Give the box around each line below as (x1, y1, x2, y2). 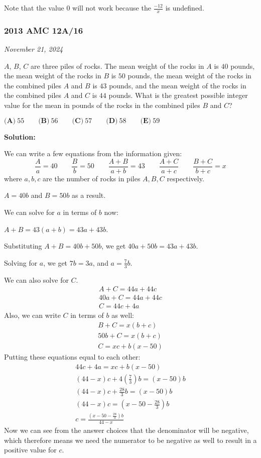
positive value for (4, 444, 57, 455)
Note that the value (4, 3, 64, 13)
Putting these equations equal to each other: (4, 352, 141, 362)
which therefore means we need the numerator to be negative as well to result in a (4, 434, 257, 445)
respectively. (167, 173, 204, 183)
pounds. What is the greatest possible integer (108, 90, 248, 100)
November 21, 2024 (4, 44, 63, 54)
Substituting (4, 241, 42, 251)
